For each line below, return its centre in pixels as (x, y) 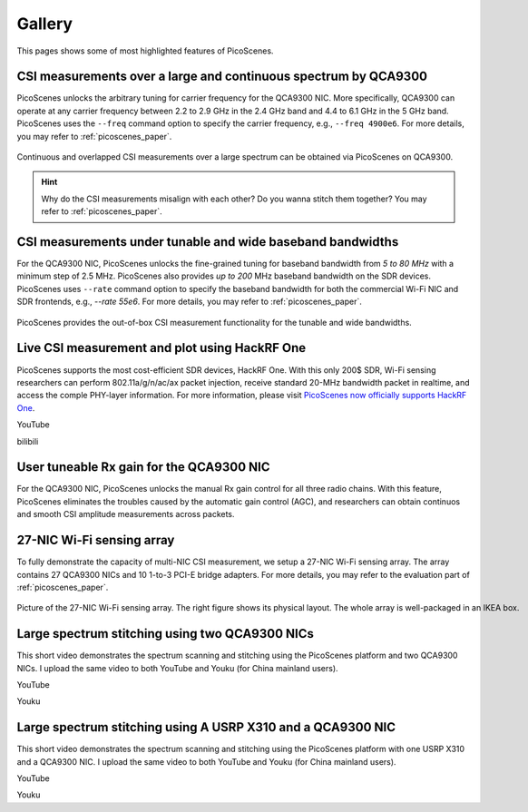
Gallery (44, 24)
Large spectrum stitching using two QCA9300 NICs (166, 634)
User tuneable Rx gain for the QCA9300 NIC (143, 467)
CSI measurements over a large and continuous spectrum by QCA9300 (222, 77)
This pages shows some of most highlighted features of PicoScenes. (145, 51)
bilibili (28, 441)
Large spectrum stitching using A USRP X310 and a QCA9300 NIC (206, 727)
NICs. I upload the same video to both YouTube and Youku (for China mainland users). (178, 668)
